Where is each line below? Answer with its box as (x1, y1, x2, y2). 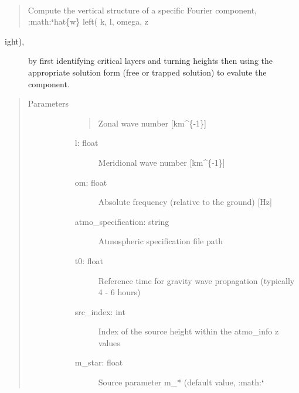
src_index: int (74, 305, 125, 317)
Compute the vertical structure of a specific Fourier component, (28, 4, 257, 16)
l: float (74, 136, 98, 149)
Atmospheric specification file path (98, 235, 223, 247)
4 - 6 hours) (98, 286, 141, 298)
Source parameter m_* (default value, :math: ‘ (98, 376, 264, 388)
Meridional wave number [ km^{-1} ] (98, 156, 225, 168)
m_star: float (74, 356, 123, 368)
